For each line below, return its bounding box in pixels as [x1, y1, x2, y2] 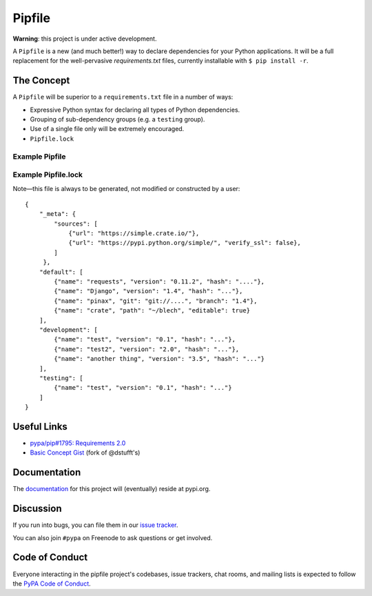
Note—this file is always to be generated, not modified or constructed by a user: [12, 184, 240, 192]
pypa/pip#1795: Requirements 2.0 [30, 439, 126, 447]
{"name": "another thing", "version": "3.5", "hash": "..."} [54, 355, 265, 363]
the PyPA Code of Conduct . [12, 579, 91, 588]
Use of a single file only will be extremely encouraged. [30, 125, 185, 133]
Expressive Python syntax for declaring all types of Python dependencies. [30, 106, 240, 114]
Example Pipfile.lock [12, 170, 83, 179]
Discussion [12, 503, 62, 515]
